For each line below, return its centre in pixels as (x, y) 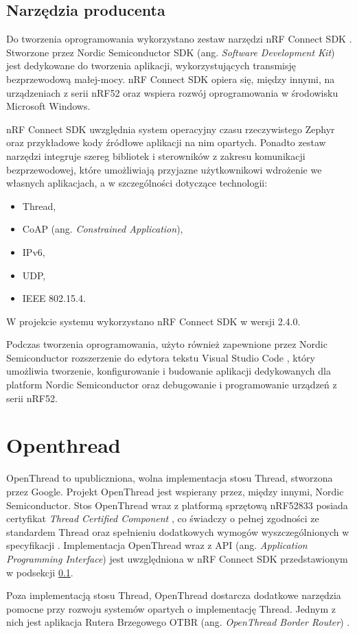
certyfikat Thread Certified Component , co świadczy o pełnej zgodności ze (163, 518)
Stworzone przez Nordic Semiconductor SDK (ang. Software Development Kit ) (171, 52)
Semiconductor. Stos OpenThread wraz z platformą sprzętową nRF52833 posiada (177, 505)
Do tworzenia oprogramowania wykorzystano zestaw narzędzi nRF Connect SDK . (179, 39)
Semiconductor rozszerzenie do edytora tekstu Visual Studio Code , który (161, 357)
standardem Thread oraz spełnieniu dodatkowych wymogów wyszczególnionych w (178, 531)
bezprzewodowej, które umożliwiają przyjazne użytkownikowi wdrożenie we (164, 169)
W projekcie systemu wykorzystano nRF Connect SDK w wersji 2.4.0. (153, 321)
